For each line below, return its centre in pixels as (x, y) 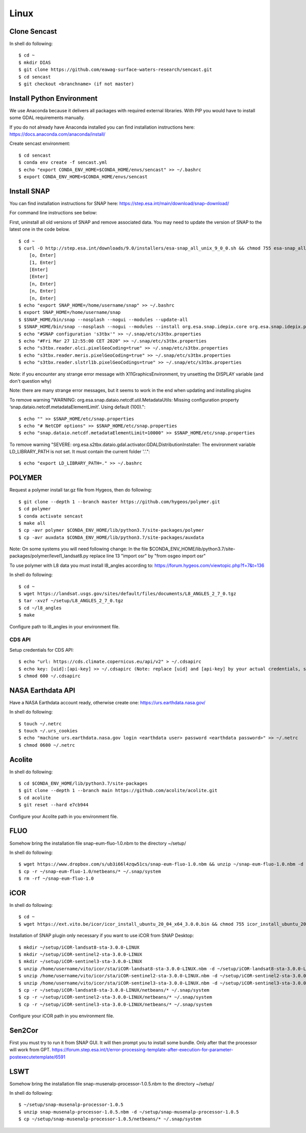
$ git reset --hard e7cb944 (54, 805)
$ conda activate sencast (51, 516)
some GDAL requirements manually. (47, 118)
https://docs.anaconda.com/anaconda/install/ (57, 134)
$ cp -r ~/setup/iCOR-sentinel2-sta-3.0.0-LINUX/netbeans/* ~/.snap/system (115, 997)
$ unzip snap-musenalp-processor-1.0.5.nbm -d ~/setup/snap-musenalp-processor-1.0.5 (129, 1112)
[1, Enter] (43, 262)
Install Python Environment (54, 98)
